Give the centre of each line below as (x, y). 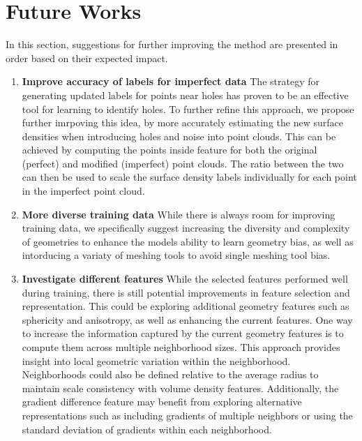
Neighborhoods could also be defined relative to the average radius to (170, 374)
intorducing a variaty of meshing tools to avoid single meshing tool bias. (176, 255)
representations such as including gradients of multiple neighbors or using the (187, 415)
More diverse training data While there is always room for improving (179, 214)
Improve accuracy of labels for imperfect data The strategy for (171, 81)
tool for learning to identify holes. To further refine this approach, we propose (188, 109)
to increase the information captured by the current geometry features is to (183, 333)
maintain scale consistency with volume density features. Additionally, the (180, 388)
